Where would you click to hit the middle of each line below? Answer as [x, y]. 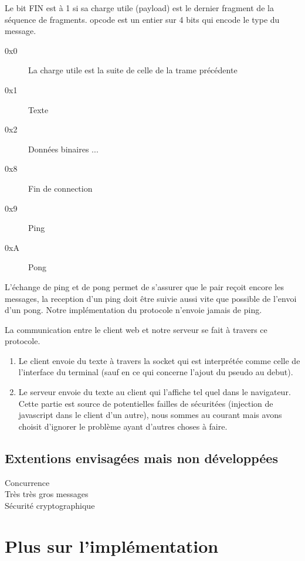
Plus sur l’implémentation [112, 545]
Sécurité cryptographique [50, 505]
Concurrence [27, 482]
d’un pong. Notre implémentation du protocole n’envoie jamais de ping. [133, 310]
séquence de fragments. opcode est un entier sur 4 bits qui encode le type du [142, 19]
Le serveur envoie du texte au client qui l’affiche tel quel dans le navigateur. [155, 392]
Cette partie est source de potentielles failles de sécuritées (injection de [146, 403]
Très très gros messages [47, 494]
